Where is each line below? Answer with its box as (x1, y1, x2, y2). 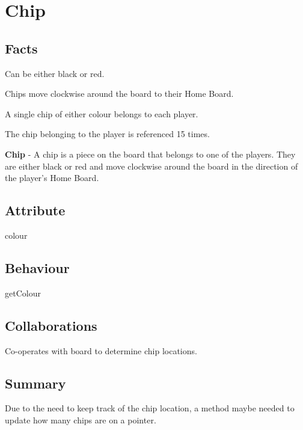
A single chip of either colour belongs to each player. (5, 107, 198, 120)
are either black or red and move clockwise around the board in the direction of (5, 159, 298, 172)
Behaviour (5, 258, 70, 277)
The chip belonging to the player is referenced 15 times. (5, 127, 210, 140)
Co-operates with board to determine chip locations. (5, 344, 197, 357)
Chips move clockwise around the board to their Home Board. (5, 87, 234, 100)
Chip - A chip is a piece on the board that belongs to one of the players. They (5, 147, 296, 160)
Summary (5, 373, 66, 392)
